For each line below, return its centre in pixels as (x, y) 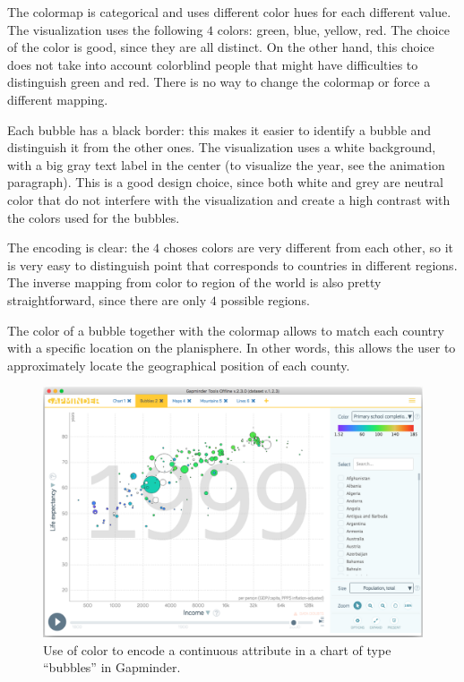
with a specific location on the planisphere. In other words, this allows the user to (232, 348)
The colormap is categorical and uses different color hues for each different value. (229, 12)
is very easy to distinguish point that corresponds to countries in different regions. (232, 264)
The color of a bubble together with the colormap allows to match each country (226, 330)
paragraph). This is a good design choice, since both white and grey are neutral (226, 182)
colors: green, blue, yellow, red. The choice (333, 29)
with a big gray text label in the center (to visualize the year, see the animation (226, 164)
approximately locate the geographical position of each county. (179, 365)
